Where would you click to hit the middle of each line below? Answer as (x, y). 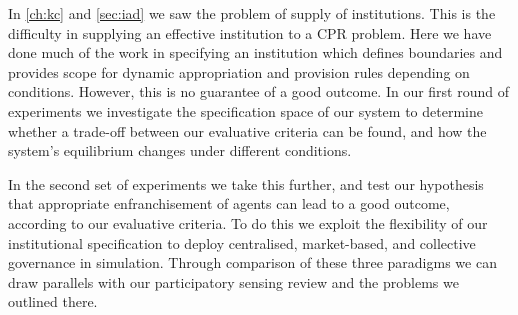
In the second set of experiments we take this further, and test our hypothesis (246, 183)
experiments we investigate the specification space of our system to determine (245, 110)
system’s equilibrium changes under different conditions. (180, 150)
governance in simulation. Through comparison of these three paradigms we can (252, 262)
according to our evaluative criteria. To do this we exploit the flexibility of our (248, 222)
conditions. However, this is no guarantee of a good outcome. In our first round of (259, 91)
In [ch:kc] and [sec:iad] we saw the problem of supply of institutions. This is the (252, 13)
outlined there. (53, 301)
